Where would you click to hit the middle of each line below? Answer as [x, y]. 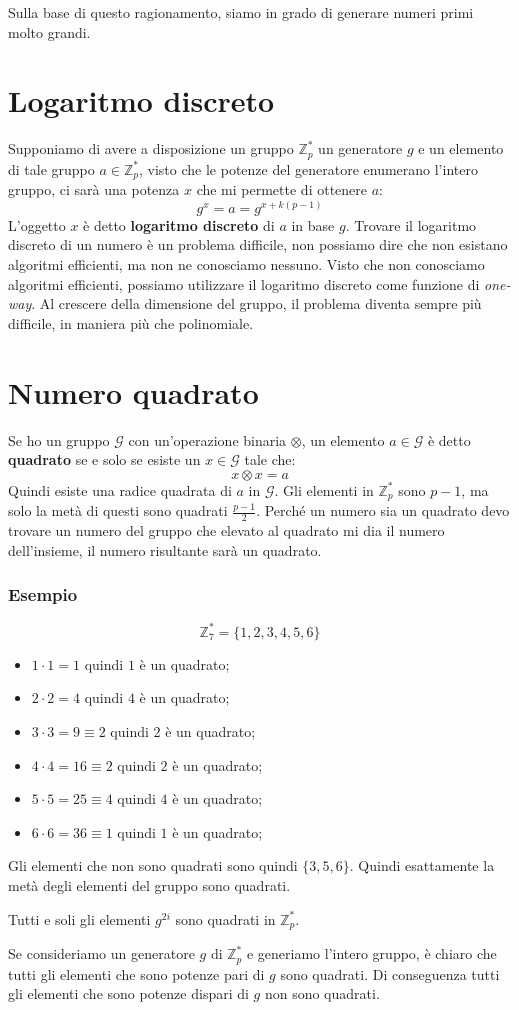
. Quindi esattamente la [422, 865]
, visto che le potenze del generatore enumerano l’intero [308, 168]
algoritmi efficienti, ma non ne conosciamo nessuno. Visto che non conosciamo [246, 264]
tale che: [270, 459]
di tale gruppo [51, 168]
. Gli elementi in [324, 489]
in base [313, 224]
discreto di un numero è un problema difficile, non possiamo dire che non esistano [258, 244]
